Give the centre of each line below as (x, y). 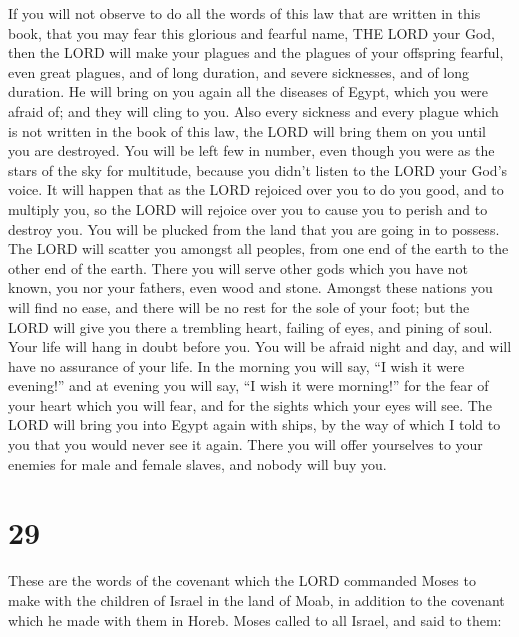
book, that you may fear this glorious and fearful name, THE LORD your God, (251, 32)
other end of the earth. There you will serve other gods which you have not (238, 267)
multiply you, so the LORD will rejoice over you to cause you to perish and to (248, 208)
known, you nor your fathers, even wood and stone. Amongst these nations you (250, 287)
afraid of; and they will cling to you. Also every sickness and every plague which (253, 110)
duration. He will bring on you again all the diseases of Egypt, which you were (248, 91)
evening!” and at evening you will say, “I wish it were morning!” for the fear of (248, 385)
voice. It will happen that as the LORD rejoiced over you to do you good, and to (256, 189)
